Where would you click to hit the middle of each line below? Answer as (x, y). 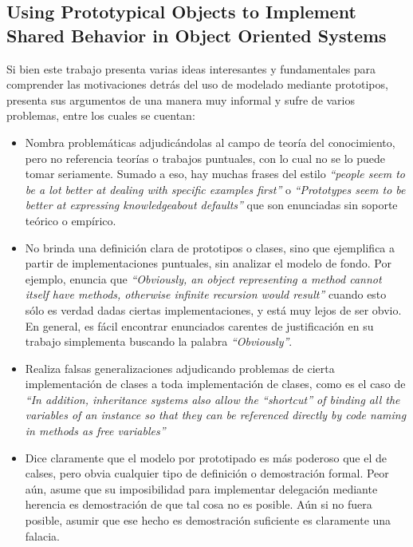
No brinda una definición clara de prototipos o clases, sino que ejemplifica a (210, 247)
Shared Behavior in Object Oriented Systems (197, 35)
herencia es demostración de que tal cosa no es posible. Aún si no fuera (199, 504)
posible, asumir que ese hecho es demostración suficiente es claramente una (208, 520)
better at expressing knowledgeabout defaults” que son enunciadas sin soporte (211, 205)
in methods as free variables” (95, 431)
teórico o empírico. (71, 220)
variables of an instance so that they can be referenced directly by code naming (216, 415)
